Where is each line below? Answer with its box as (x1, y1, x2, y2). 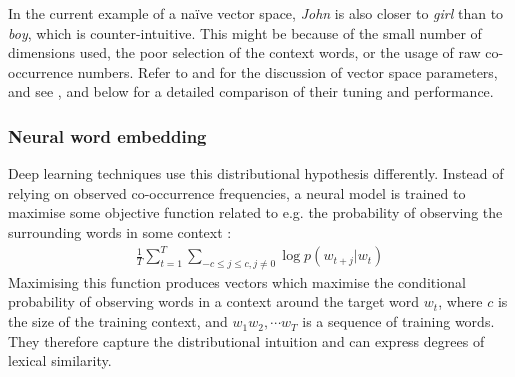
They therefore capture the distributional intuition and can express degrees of (8, 330, 485, 351)
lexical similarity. (8, 350, 112, 371)
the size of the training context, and (8, 311, 228, 332)
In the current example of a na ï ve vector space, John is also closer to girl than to (8, 3, 504, 23)
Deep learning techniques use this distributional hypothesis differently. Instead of (8, 163, 504, 184)
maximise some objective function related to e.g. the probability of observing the (8, 202, 503, 223)
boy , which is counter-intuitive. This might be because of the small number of (8, 22, 482, 43)
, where (438, 291, 483, 312)
